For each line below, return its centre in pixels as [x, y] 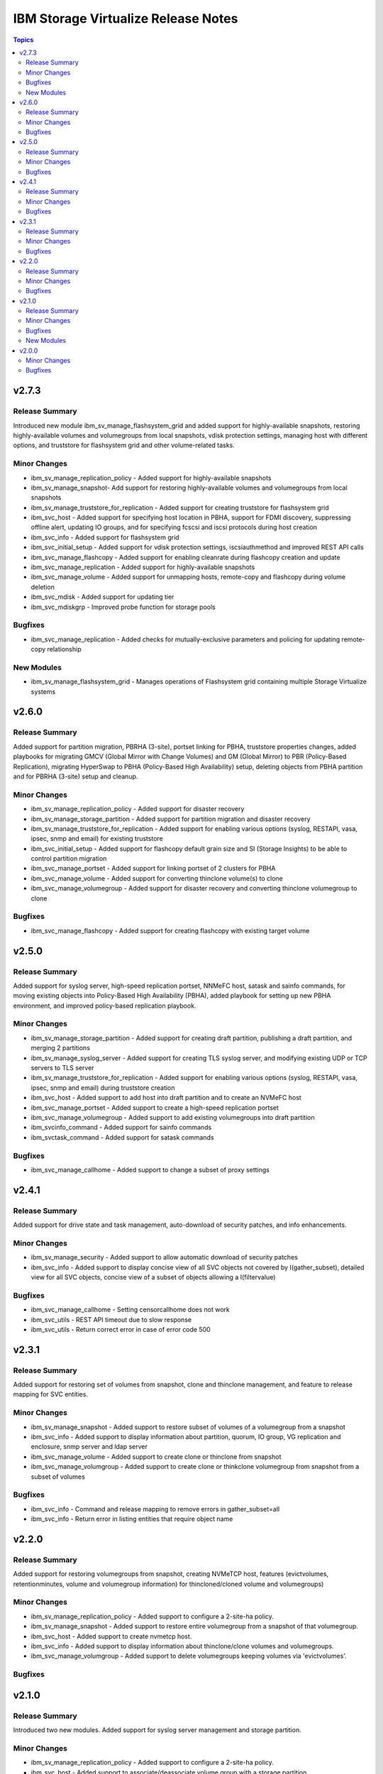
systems [43, 691]
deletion [43, 587]
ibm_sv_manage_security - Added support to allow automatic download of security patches [164, 1257]
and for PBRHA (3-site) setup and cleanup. [76, 776]
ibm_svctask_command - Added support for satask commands [122, 1137]
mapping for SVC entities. [51, 1394]
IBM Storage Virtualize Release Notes [126, 18]
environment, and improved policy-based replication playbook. [105, 1006]
